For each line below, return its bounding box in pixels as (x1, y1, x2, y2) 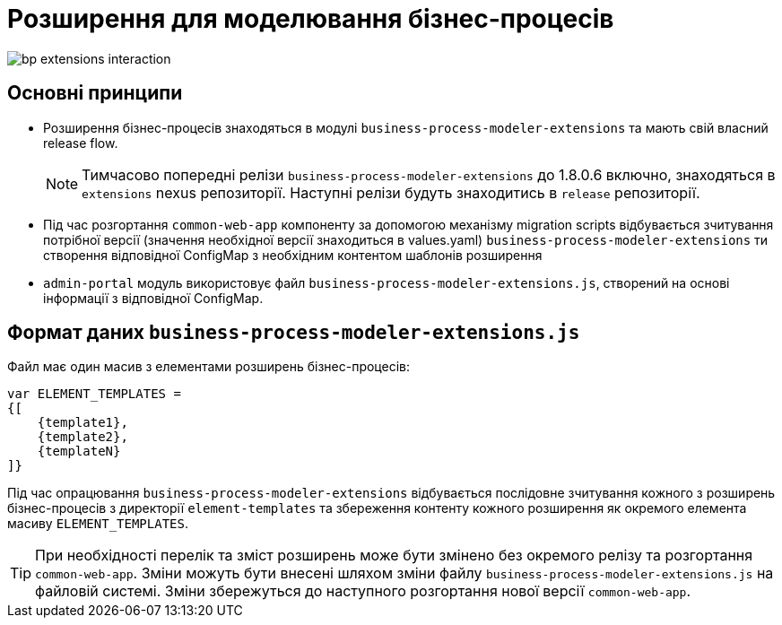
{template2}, (37, 430, 128, 445)
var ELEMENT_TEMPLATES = (7, 386, 181, 402)
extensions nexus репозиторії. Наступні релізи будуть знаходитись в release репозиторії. (82, 183, 700, 202)
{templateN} (37, 444, 121, 459)
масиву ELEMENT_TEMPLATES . (7, 516, 188, 532)
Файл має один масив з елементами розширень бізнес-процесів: (7, 359, 410, 375)
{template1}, (37, 415, 128, 430)
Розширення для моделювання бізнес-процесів (7, 4, 614, 34)
